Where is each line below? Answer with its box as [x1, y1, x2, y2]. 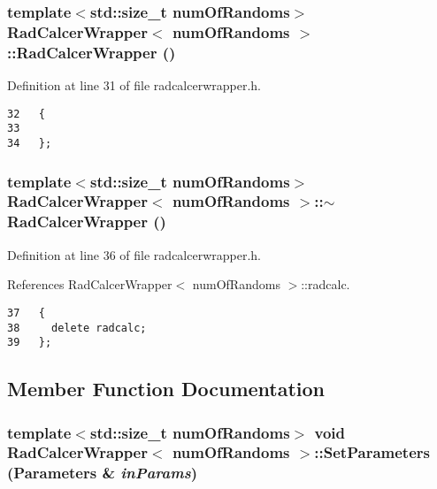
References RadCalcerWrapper [7, 275, 172, 294]
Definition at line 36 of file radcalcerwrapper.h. [7, 245, 261, 264]
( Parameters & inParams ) [7, 462, 197, 484]
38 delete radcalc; [7, 321, 147, 334]
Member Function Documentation [7, 375, 326, 402]
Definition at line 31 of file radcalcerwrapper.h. [7, 76, 261, 95]
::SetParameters [314, 441, 430, 463]
